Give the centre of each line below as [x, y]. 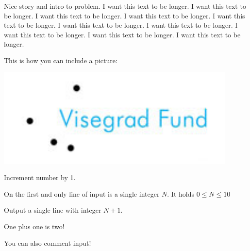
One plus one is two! [34, 226]
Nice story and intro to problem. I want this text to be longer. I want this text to [125, 6]
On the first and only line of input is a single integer [82, 193]
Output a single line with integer [53, 210]
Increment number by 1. [40, 177]
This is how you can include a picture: [61, 60]
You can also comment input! [48, 243]
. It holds [181, 193]
